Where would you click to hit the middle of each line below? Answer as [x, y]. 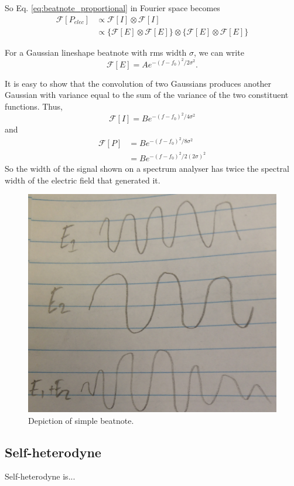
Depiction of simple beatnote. [81, 420]
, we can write [219, 52]
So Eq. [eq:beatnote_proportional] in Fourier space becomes [112, 8]
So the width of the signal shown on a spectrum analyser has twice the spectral [147, 168]
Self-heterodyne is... [40, 476]
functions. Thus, [34, 106]
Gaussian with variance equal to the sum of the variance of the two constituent [147, 95]
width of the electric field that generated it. [83, 180]
